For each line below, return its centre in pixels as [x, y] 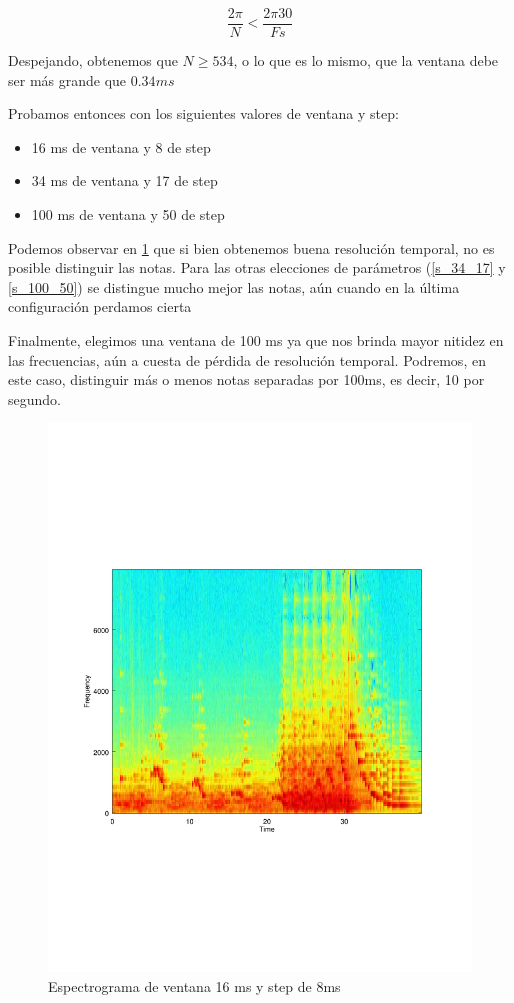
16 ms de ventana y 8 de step [121, 146]
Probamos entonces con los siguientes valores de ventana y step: [203, 113]
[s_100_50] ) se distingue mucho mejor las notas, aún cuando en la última [234, 286]
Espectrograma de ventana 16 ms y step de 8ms [194, 985]
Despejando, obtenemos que [93, 60]
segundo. [34, 398]
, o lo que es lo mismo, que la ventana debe [366, 60]
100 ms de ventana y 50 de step [128, 214]
